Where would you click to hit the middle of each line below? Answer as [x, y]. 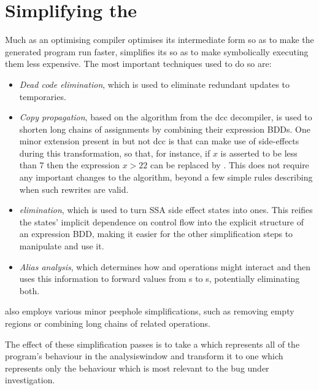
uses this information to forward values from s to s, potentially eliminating [159, 279]
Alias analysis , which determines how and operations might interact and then [165, 266]
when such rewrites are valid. [74, 189]
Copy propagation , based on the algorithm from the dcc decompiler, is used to [166, 117]
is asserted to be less [259, 153]
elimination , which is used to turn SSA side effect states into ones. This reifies [166, 210]
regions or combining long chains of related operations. [108, 323]
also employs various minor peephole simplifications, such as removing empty [150, 311]
